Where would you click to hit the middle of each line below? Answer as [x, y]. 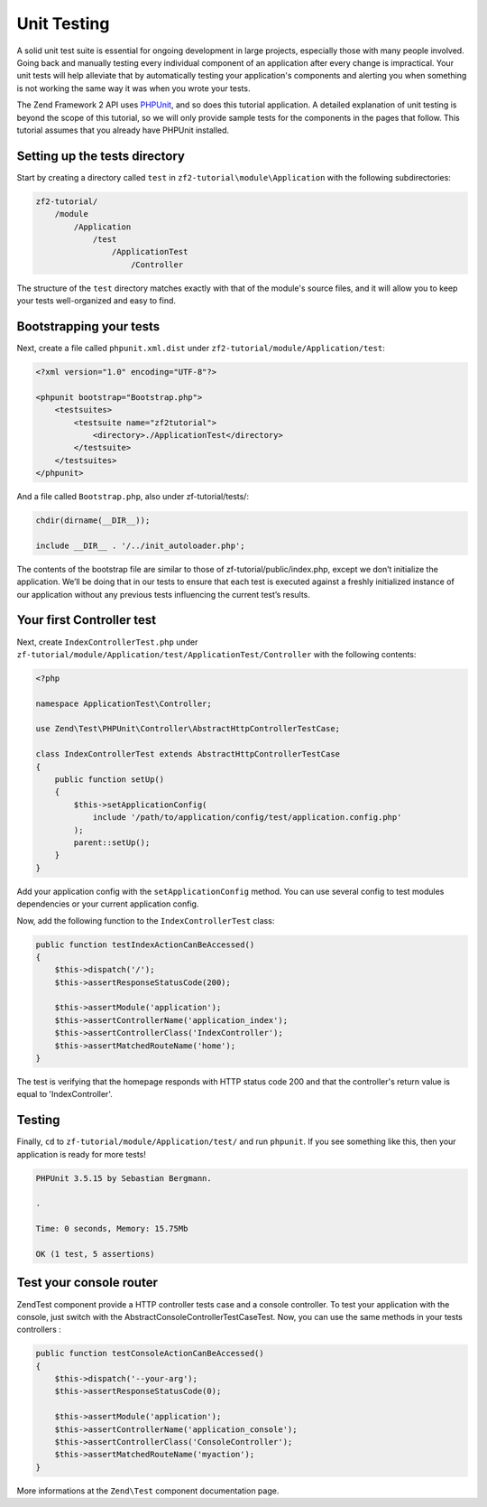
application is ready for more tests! [81, 1154]
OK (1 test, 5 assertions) [95, 1254]
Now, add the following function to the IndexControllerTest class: [146, 920]
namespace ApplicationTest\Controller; [124, 703]
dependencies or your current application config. [108, 904]
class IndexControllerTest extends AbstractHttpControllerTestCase [188, 754]
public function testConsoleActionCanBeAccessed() [150, 1354]
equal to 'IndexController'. [64, 1094]
